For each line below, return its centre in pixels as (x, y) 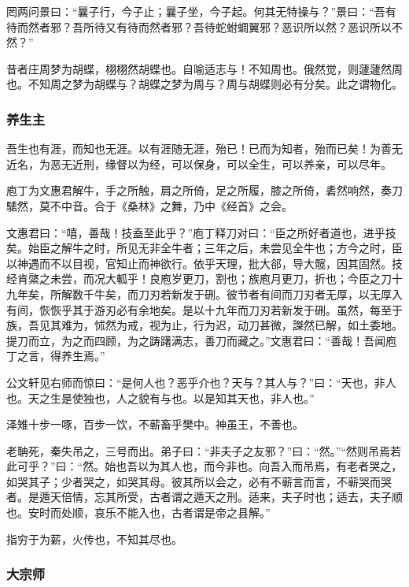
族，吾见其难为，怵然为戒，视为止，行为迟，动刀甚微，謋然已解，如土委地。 (204, 325)
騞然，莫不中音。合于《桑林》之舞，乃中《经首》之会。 (149, 205)
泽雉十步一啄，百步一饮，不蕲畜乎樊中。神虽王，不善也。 (155, 424)
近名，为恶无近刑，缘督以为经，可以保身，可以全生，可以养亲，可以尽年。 (199, 163)
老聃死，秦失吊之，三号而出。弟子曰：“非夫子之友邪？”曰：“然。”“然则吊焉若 (204, 450)
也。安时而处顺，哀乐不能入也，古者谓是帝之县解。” (138, 513)
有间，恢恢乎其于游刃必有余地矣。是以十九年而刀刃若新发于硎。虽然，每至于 (204, 309)
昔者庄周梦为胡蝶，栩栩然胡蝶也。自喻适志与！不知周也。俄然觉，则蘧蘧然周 (204, 68)
